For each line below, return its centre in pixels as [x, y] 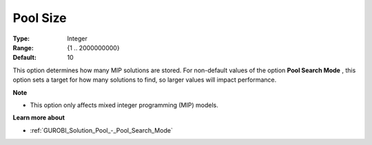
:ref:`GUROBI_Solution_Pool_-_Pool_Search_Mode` [102, 130]
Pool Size [40, 18]
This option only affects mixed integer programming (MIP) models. [124, 105]
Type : [21, 38]
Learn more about [39, 118]
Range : [23, 47]
